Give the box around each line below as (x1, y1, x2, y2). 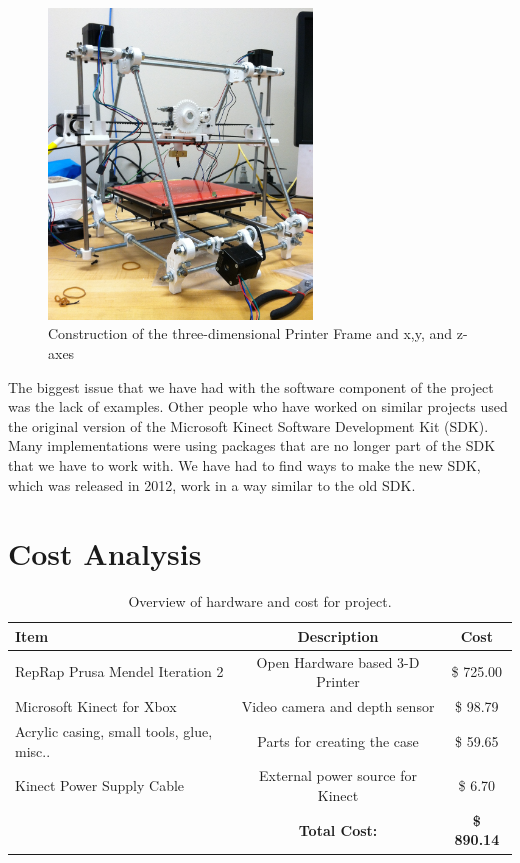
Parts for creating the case (257, 730, 419, 751)
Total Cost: (298, 819, 378, 840)
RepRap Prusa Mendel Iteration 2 (15, 661, 224, 682)
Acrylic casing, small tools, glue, (15, 720, 213, 741)
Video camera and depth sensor (241, 696, 435, 717)
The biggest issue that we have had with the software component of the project (8, 376, 494, 397)
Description (297, 625, 379, 646)
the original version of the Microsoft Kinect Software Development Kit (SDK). (8, 415, 489, 436)
